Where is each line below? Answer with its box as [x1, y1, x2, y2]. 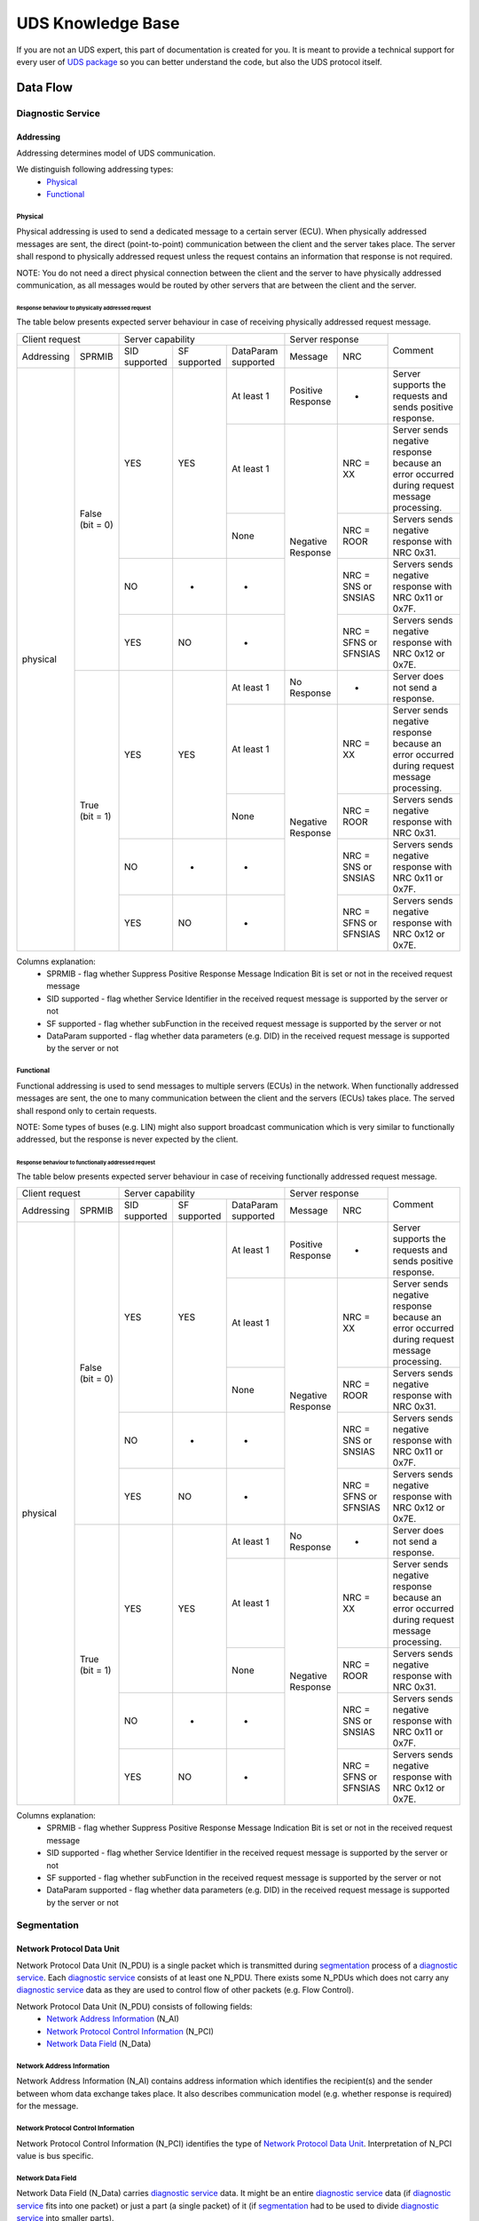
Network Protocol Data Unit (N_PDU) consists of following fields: [16, 2001, 253, 2011]
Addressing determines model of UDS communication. [16, 147, 216, 158]
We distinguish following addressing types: [16, 164, 174, 175]
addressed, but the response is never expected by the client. [16, 1134, 239, 1145]
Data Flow [16, 80, 73, 95]
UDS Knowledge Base [16, 13, 180, 33]
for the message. [16, 2101, 79, 2112]
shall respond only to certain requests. [16, 1105, 157, 1116]
